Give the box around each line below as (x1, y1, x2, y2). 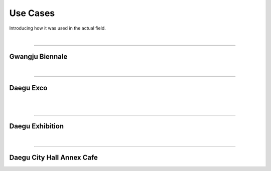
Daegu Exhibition (9, 122, 64, 130)
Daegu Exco (9, 83, 48, 92)
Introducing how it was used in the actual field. (9, 25, 106, 31)
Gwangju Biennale (9, 52, 68, 61)
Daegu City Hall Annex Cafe (9, 153, 98, 161)
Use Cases (9, 8, 55, 19)
